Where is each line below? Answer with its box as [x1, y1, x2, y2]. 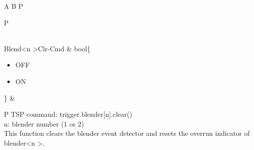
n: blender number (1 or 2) [4, 118, 84, 129]
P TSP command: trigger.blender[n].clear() [4, 109, 132, 119]
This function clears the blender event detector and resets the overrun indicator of [4, 128, 250, 138]
